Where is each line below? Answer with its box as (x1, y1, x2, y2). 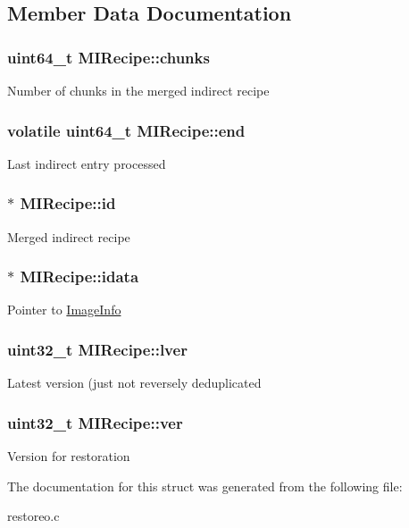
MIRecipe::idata (20, 265, 139, 288)
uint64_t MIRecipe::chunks (7, 46, 210, 68)
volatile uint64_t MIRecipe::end (7, 119, 246, 141)
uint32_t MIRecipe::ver (7, 411, 183, 433)
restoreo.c (7, 507, 60, 525)
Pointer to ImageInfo (7, 300, 121, 319)
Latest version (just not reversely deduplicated (7, 373, 262, 392)
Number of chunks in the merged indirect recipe (7, 81, 270, 99)
